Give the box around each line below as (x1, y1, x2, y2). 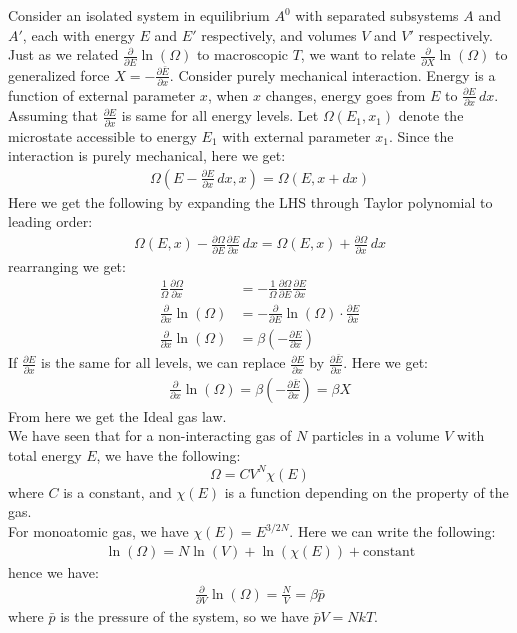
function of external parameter (8, 84, 196, 105)
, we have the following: (96, 444, 241, 465)
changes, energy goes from (265, 84, 426, 105)
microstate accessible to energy (8, 125, 197, 146)
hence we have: (8, 561, 99, 582)
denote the (398, 105, 464, 126)
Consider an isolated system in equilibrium (8, 5, 270, 25)
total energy (8, 444, 82, 465)
